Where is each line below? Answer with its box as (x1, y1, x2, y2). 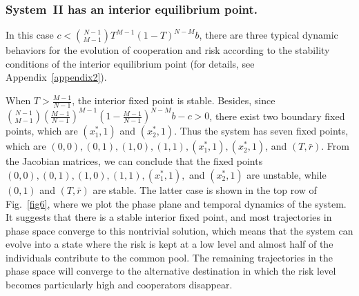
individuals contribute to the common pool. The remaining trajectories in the (6, 250, 333, 264)
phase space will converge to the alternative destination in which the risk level (6, 264, 336, 278)
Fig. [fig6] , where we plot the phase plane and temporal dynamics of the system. (6, 196, 347, 210)
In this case (6, 28, 54, 42)
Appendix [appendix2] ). (6, 70, 107, 84)
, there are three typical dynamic (199, 28, 338, 42)
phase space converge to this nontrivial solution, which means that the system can (6, 223, 353, 237)
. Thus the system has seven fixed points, (174, 124, 349, 138)
